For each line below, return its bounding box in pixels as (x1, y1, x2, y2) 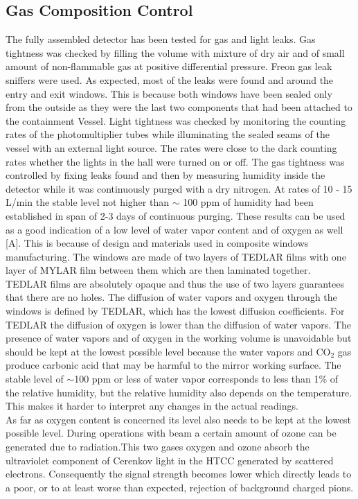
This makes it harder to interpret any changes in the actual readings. (6, 399, 298, 413)
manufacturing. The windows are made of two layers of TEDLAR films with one (6, 249, 346, 263)
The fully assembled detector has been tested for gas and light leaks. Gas (6, 32, 316, 46)
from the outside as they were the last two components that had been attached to (6, 100, 352, 114)
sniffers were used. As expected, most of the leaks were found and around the (6, 72, 334, 87)
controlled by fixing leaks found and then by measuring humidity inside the (6, 168, 325, 182)
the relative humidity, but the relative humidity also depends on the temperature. (6, 385, 352, 399)
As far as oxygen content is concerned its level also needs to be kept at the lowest (6, 412, 352, 426)
